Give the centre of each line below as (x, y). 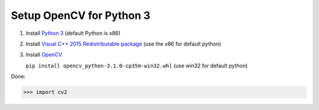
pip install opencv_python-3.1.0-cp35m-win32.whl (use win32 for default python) (137, 66)
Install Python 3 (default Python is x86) (73, 33)
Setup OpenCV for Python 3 (81, 15)
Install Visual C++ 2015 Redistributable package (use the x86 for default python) (123, 44)
